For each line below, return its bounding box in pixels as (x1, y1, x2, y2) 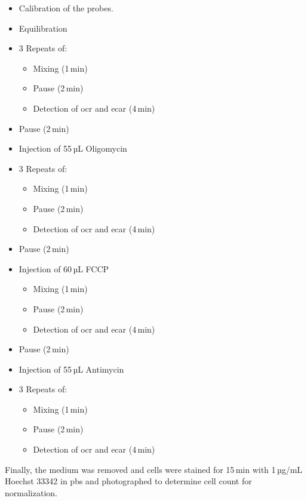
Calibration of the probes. (19, 2, 113, 14)
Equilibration (19, 21, 67, 34)
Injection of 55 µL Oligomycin (19, 142, 127, 155)
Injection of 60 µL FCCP (19, 262, 109, 275)
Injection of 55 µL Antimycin (19, 362, 124, 375)
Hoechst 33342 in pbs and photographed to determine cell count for (5, 475, 252, 487)
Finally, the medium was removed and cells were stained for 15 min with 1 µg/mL (5, 463, 303, 475)
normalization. (5, 486, 57, 499)
